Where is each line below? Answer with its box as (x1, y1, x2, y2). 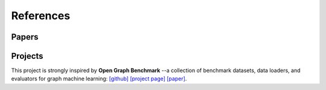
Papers (11, 32, 39, 42)
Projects (11, 51, 43, 61)
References (11, 9, 71, 22)
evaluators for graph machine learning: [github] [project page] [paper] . (11, 75, 187, 82)
